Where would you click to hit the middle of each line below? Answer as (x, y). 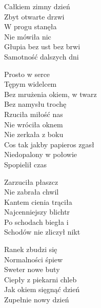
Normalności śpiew (34, 259)
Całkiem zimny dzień (37, 6)
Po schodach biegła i (36, 222)
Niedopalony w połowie (41, 154)
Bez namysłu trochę (35, 104)
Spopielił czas (25, 164)
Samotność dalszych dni (42, 56)
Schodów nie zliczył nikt (42, 232)
